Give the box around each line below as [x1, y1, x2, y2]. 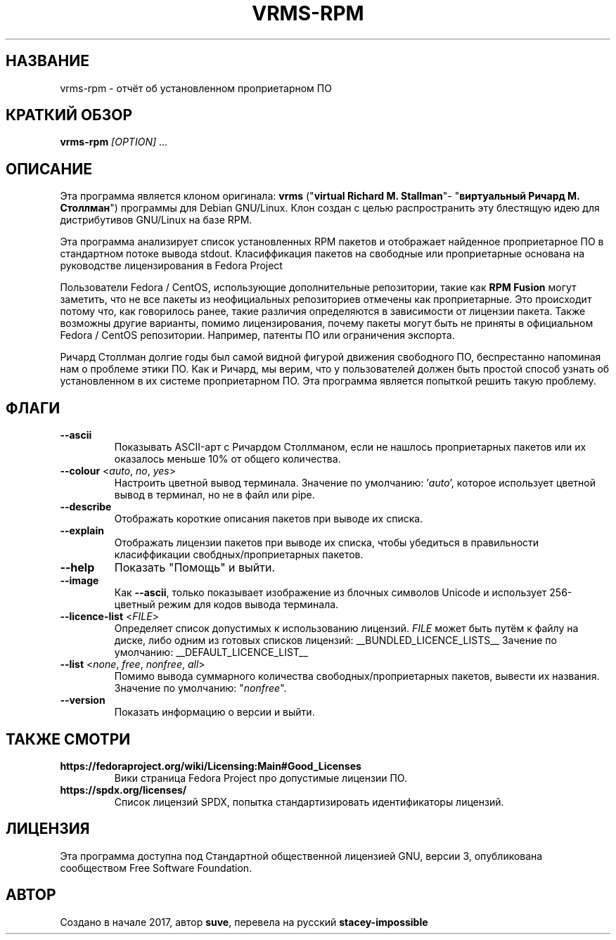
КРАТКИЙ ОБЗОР [6, 106, 132, 124]
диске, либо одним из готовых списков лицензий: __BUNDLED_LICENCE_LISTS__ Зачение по [114, 634, 557, 647]
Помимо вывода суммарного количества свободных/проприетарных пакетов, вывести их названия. [114, 670, 600, 683]
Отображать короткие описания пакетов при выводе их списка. [114, 513, 423, 525]
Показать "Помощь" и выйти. [114, 560, 276, 575]
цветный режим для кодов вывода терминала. [114, 598, 339, 611]
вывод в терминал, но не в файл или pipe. [114, 489, 315, 501]
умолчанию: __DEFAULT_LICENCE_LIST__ [114, 646, 308, 659]
